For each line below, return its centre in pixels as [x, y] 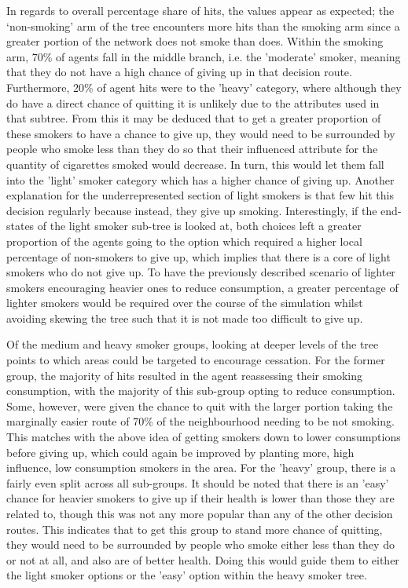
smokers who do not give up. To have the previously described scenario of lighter [201, 272]
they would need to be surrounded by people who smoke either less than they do [200, 544]
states [20, 226]
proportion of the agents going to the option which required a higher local [184, 241]
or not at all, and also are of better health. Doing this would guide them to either [203, 559]
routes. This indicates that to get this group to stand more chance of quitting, [195, 529]
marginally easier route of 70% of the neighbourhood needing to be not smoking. [200, 421]
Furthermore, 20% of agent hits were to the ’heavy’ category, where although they [204, 87]
